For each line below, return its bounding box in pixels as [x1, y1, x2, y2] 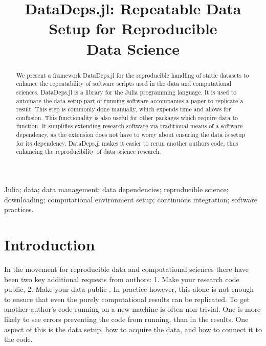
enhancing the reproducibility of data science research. [16, 147, 161, 156]
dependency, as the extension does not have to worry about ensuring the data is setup [16, 130, 246, 139]
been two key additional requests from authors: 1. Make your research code [4, 273, 239, 284]
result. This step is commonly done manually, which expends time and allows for [16, 105, 231, 113]
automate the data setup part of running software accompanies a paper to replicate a [16, 96, 243, 105]
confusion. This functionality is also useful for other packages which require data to [16, 113, 238, 122]
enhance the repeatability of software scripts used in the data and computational [16, 79, 231, 88]
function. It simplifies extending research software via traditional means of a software [16, 122, 243, 130]
